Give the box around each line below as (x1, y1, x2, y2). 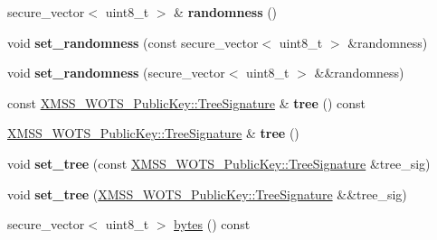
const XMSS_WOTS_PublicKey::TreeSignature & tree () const (7, 93, 366, 112)
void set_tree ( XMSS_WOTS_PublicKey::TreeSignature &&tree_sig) (7, 184, 407, 203)
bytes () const (174, 215, 251, 234)
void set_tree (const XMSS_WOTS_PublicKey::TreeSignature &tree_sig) (7, 153, 431, 172)
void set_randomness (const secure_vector (7, 32, 259, 51)
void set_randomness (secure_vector (7, 63, 225, 82)
